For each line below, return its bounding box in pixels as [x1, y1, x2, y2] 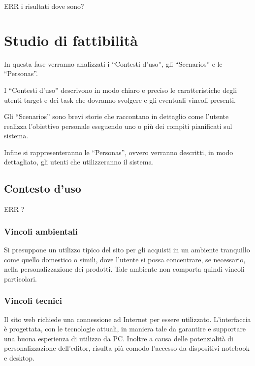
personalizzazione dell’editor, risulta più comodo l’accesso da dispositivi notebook [4, 343, 250, 353]
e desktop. [4, 353, 34, 363]
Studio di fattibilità [4, 30, 138, 50]
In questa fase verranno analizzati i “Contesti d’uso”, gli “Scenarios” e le [4, 58, 223, 69]
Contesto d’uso [4, 181, 81, 196]
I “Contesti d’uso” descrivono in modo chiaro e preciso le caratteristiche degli [4, 84, 237, 95]
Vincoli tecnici [4, 294, 62, 307]
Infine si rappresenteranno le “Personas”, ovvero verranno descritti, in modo [4, 147, 233, 157]
